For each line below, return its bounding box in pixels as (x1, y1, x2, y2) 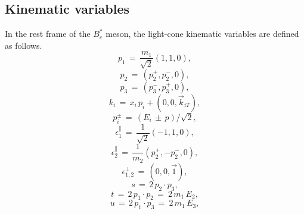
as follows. (5, 39, 42, 51)
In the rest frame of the (5, 27, 91, 40)
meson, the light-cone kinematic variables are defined (106, 27, 299, 40)
